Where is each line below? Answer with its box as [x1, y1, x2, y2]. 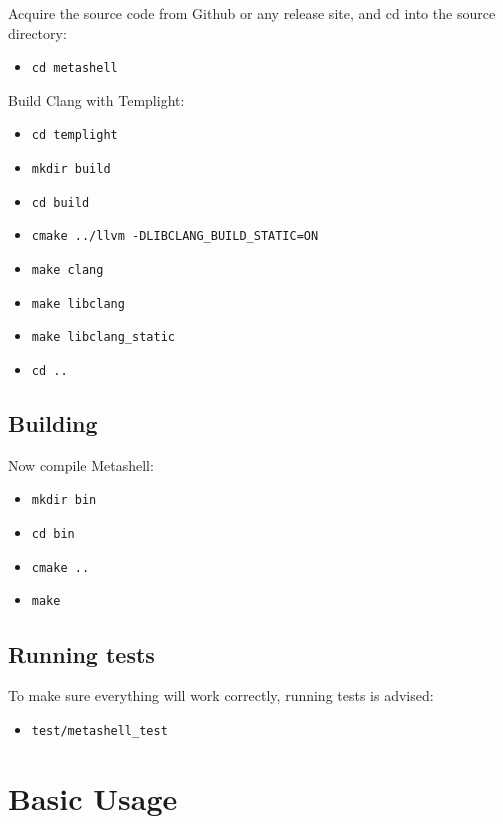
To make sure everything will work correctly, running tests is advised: [8, 685, 434, 706]
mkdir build [31, 162, 111, 177]
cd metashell [31, 61, 118, 76]
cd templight [31, 128, 118, 143]
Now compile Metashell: [8, 454, 154, 475]
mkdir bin [31, 493, 97, 508]
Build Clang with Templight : [8, 89, 185, 110]
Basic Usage [8, 777, 178, 818]
